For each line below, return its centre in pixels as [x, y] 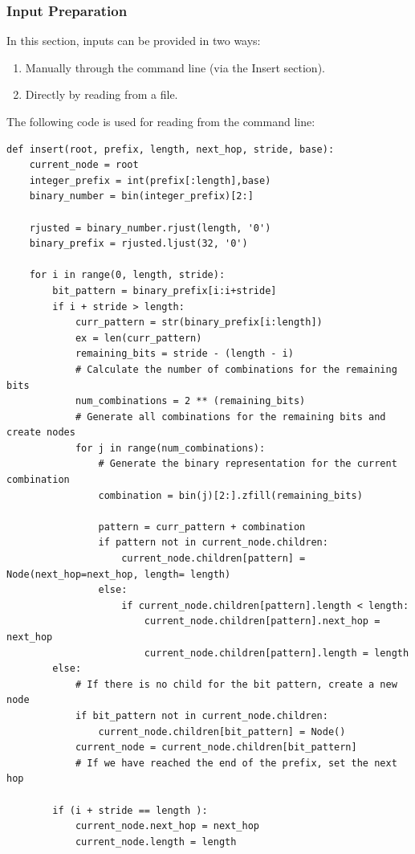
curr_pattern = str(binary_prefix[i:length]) [199, 323]
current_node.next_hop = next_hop [167, 826]
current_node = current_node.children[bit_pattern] [216, 748]
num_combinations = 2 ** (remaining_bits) [190, 401]
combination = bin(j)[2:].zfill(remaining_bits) [230, 495]
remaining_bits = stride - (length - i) [184, 354]
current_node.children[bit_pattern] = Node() [222, 731]
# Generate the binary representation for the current [248, 464]
